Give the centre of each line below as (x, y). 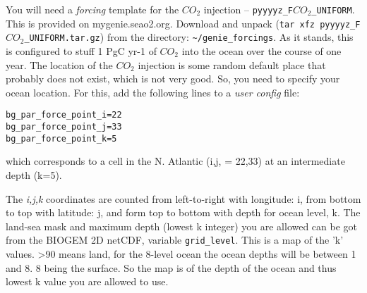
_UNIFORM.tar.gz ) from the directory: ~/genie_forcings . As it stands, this (189, 37)
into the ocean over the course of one (261, 50)
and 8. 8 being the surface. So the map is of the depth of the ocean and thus (171, 267)
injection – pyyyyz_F (248, 9)
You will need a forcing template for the (92, 9)
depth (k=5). (34, 174)
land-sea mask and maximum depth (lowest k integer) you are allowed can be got (182, 226)
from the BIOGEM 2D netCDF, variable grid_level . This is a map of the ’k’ (175, 240)
